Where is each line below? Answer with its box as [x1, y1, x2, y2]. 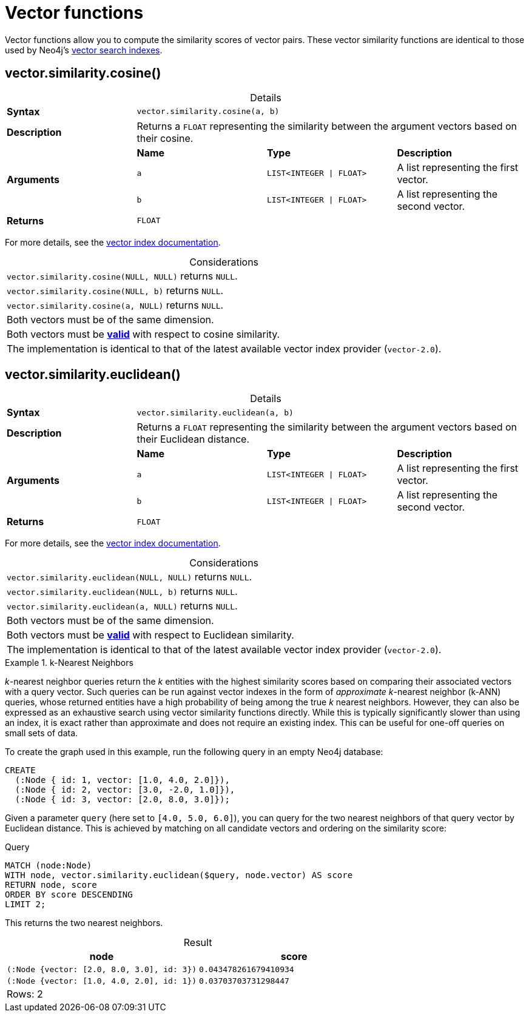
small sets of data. [5, 728, 78, 739]
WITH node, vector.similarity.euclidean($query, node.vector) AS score [5, 870, 353, 881]
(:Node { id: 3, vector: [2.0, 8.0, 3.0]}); [15, 794, 230, 805]
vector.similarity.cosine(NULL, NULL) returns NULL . [7, 269, 238, 282]
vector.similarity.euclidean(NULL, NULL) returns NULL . [7, 571, 252, 583]
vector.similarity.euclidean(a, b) [136, 408, 294, 417]
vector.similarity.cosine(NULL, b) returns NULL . [7, 284, 224, 297]
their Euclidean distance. [136, 433, 250, 446]
